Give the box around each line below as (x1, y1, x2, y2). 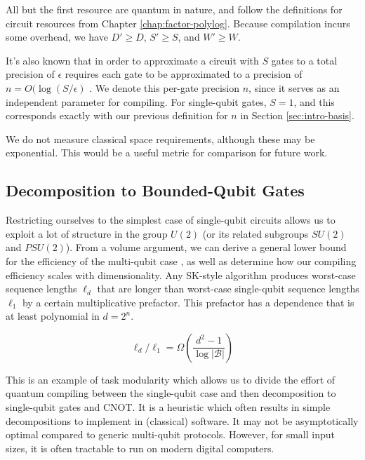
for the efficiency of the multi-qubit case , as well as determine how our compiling (6, 253, 357, 268)
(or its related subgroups (202, 226, 309, 241)
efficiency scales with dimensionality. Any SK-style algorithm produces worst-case (6, 267, 356, 282)
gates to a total (271, 53, 338, 67)
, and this (293, 94, 335, 109)
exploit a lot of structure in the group (6, 226, 168, 241)
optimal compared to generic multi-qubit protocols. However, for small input (6, 427, 335, 442)
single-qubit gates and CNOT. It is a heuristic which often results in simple (6, 400, 331, 414)
